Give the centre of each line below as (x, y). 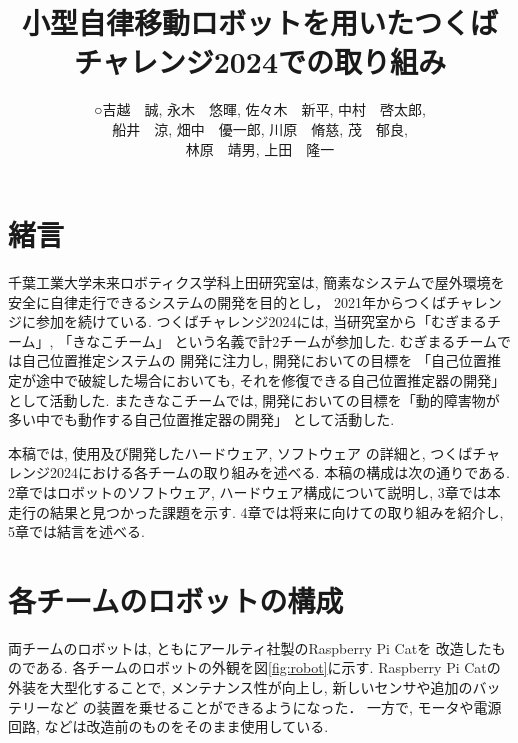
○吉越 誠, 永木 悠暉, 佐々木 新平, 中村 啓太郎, (259, 109)
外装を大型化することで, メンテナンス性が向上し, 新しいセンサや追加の (240, 687)
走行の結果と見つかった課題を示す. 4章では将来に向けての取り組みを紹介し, (256, 511)
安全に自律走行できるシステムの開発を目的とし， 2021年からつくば (227, 301)
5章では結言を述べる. (76, 531)
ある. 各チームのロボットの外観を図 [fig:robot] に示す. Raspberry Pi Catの (268, 667)
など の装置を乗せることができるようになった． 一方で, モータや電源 (275, 706)
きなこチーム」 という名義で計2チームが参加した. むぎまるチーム (285, 340)
